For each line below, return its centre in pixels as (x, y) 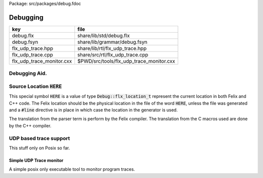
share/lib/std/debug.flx (103, 36)
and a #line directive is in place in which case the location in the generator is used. (93, 110)
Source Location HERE (35, 86)
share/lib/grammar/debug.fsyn (112, 42)
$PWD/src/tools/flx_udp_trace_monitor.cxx (126, 61)
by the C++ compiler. (30, 125)
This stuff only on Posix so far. (39, 148)
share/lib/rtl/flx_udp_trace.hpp (112, 48)
